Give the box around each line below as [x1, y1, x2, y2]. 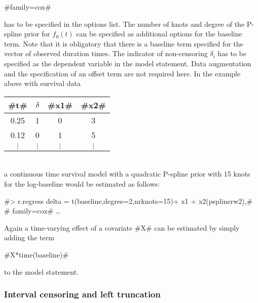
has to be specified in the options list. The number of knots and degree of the [4, 18, 245, 29]
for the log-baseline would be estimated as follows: [4, 178, 160, 189]
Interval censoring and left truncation [4, 288, 161, 300]
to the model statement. [4, 266, 79, 277]
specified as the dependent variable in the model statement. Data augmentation [4, 58, 251, 68]
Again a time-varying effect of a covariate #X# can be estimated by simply [4, 222, 240, 233]
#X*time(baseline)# [4, 249, 69, 259]
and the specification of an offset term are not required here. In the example [4, 68, 241, 78]
